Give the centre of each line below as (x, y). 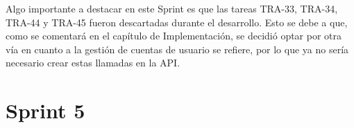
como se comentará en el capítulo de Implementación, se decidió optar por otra (174, 36)
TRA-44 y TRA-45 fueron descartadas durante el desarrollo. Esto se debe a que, (177, 22)
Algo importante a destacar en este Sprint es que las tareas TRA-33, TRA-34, (172, 8)
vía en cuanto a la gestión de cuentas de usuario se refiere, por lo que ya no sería (177, 49)
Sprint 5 (45, 110)
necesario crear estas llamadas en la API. (93, 63)
